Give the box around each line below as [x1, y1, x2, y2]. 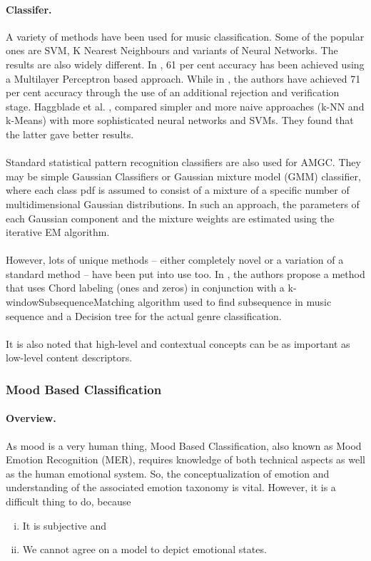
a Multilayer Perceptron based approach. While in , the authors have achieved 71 [6, 71, 361, 86]
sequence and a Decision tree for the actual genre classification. [6, 308, 282, 323]
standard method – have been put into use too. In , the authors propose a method [6, 266, 365, 281]
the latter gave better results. [6, 126, 134, 141]
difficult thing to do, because [6, 494, 131, 509]
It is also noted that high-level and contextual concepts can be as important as [6, 336, 350, 351]
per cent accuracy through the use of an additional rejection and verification [6, 85, 340, 100]
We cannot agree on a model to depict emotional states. [22, 542, 267, 557]
